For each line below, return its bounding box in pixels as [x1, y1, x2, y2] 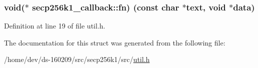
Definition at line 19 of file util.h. [4, 20, 105, 31]
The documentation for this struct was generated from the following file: [4, 37, 225, 47]
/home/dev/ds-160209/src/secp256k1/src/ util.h [4, 54, 150, 64]
